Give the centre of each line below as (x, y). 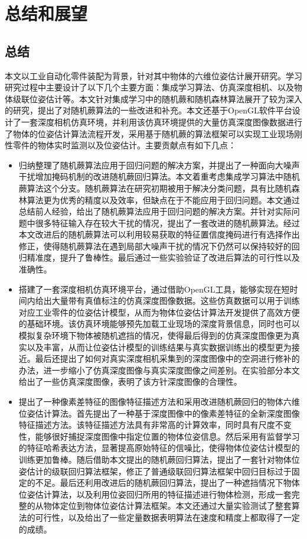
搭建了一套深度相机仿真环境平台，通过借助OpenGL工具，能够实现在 (150, 289)
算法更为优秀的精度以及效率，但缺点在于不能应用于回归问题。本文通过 (163, 199)
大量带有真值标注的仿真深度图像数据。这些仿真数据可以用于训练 (176, 301)
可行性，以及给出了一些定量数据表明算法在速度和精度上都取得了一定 (167, 517)
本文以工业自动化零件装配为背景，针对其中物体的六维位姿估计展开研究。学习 (153, 75)
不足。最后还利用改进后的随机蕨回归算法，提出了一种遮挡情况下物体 (167, 483)
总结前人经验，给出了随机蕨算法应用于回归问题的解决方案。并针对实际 (155, 211)
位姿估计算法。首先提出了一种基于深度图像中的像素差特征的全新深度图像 (159, 413)
